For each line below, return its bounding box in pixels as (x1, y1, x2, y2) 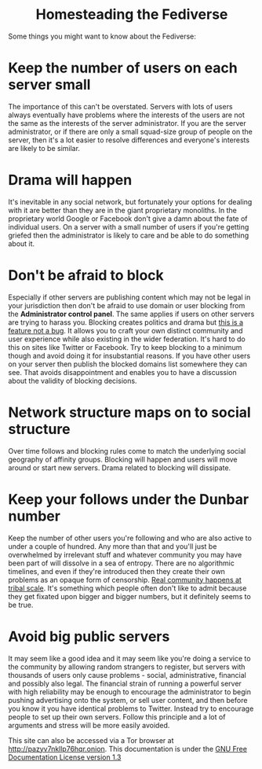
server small (8, 76, 91, 94)
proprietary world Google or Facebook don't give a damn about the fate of (8, 214, 249, 223)
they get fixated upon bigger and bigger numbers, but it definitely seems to (8, 591, 251, 601)
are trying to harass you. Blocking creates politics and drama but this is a (8, 317, 244, 327)
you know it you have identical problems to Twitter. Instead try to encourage (8, 704, 254, 713)
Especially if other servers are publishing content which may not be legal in (8, 293, 251, 302)
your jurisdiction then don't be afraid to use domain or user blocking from (8, 300, 246, 310)
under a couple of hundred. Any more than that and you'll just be (8, 541, 217, 551)
